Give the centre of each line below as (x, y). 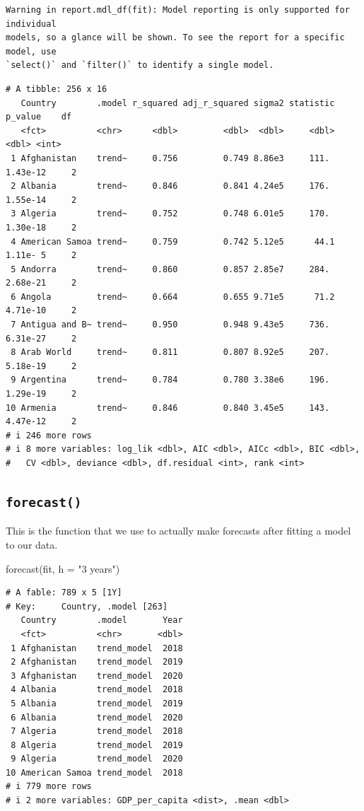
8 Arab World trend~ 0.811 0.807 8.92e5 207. (170, 352)
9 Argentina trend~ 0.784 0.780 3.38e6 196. (170, 380)
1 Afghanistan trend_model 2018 (97, 648)
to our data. (32, 544)
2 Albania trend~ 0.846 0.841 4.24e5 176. (170, 186)
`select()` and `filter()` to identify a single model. (140, 65)
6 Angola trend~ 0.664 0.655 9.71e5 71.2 (173, 297)
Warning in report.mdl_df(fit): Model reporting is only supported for (178, 10)
